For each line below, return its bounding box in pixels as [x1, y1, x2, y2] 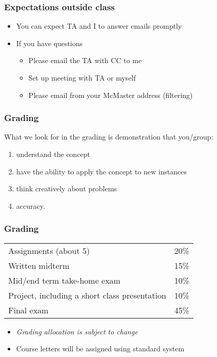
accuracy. [16, 200, 45, 211]
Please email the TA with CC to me [28, 55, 142, 66]
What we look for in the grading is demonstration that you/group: [4, 131, 213, 142]
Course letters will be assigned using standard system [16, 343, 185, 354]
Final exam [8, 304, 49, 316]
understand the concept [16, 149, 90, 159]
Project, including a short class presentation [8, 289, 166, 301]
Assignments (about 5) [8, 244, 90, 256]
